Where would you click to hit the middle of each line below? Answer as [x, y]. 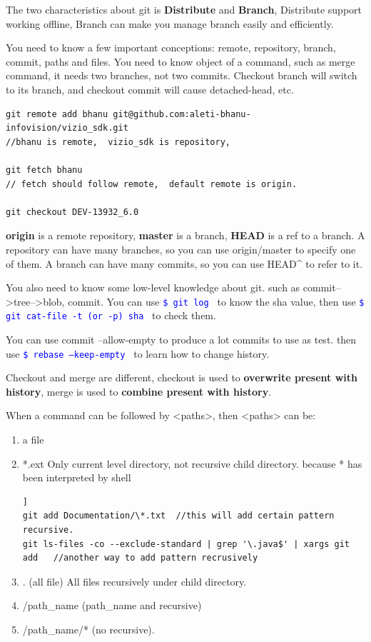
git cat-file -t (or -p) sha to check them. [111, 315]
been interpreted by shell [77, 477]
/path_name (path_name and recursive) [112, 605]
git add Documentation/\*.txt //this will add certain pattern [178, 516]
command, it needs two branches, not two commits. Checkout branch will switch [182, 75]
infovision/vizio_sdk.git [67, 128]
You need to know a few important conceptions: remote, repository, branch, [171, 47]
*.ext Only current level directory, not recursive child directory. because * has [192, 463]
